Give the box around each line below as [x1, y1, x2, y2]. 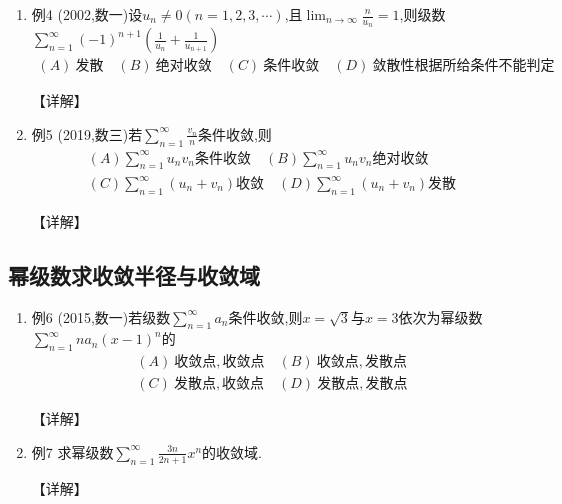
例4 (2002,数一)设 [31, 4, 143, 24]
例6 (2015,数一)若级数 [31, 306, 171, 327]
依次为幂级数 [398, 306, 483, 327]
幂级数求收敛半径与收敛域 [8, 259, 260, 290]
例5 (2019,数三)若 [31, 123, 143, 144]
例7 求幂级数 [31, 441, 114, 462]
